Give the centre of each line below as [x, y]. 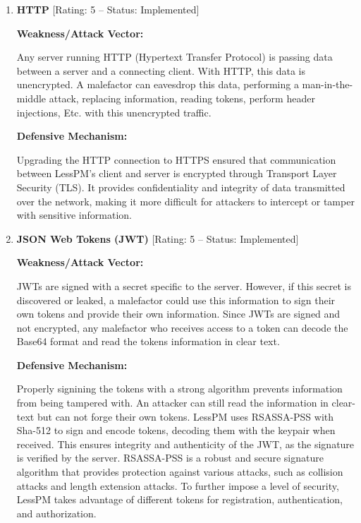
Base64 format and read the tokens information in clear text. [148, 341]
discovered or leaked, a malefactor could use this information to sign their [176, 300]
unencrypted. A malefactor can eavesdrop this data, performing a [158, 84]
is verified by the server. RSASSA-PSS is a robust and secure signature [170, 458]
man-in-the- [328, 84]
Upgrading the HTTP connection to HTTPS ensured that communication [176, 159]
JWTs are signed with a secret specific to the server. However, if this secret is [184, 285]
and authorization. [56, 513]
